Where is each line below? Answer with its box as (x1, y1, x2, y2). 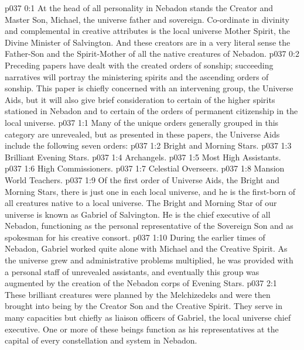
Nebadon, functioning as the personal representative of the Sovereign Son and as (5, 219, 293, 232)
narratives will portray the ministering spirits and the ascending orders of (5, 70, 269, 83)
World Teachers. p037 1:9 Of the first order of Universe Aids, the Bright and (5, 173, 280, 186)
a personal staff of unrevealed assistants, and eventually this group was (5, 265, 259, 277)
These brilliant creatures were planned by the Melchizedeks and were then (5, 288, 271, 300)
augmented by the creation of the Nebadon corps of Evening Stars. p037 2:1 (5, 277, 277, 289)
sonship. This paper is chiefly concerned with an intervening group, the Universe (5, 82, 293, 94)
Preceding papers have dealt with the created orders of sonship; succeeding (5, 59, 274, 71)
